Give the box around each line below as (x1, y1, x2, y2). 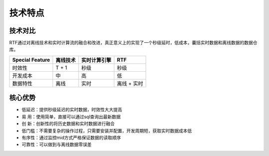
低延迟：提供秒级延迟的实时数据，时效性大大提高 (21, 107, 122, 113)
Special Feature (12, 56, 50, 63)
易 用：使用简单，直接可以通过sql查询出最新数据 (21, 114, 121, 120)
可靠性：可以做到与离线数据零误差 (21, 142, 92, 148)
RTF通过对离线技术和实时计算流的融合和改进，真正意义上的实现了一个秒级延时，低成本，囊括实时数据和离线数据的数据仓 (9, 40, 258, 46)
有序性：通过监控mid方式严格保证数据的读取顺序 (21, 135, 122, 141)
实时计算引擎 (81, 56, 112, 63)
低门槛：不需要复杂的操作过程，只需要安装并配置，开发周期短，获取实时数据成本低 (21, 128, 192, 134)
